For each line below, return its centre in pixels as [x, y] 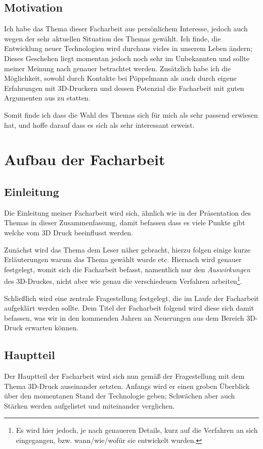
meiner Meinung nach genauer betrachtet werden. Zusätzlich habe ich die [118, 68]
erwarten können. [52, 328]
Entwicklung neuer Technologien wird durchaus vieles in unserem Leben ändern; [128, 48]
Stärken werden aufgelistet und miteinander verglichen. [90, 405]
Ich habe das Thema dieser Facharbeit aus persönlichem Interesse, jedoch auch [126, 29]
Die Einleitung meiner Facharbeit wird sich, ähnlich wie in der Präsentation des [128, 212]
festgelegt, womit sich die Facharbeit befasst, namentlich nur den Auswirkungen [127, 269]
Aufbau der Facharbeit [85, 159]
